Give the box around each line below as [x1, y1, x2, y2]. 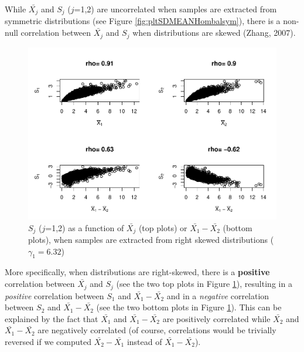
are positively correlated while [162, 312, 271, 324]
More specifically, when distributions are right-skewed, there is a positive [5, 266, 270, 278]
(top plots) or [138, 221, 187, 233]
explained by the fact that [5, 312, 98, 324]
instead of [127, 335, 162, 347]
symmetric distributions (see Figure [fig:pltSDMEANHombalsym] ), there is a [5, 15, 281, 27]
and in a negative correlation [166, 289, 269, 302]
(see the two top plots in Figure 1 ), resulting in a [116, 277, 292, 290]
